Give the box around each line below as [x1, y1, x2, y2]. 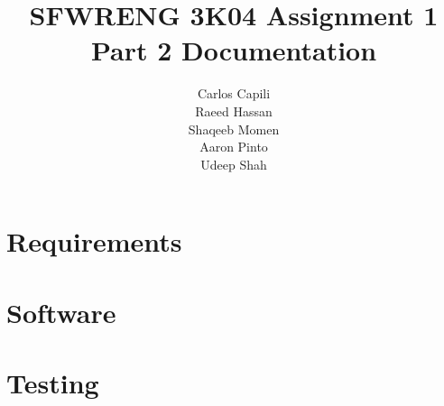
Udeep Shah [200, 154, 267, 173]
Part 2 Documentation [90, 32, 377, 69]
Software [6, 293, 116, 330]
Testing [6, 364, 99, 401]
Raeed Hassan [195, 101, 273, 120]
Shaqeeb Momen [188, 119, 280, 138]
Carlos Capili [197, 84, 271, 103]
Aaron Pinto [199, 137, 268, 156]
